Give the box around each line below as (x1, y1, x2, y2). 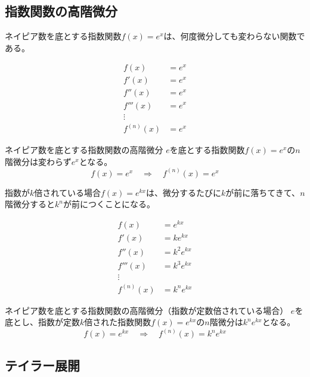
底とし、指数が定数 (5, 316, 80, 328)
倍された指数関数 (84, 316, 151, 328)
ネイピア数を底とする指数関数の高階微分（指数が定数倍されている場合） (5, 304, 289, 316)
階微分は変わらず (5, 155, 72, 167)
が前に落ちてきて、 (225, 186, 300, 198)
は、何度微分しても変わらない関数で (163, 30, 305, 42)
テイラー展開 (5, 356, 80, 374)
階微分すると (5, 198, 55, 210)
